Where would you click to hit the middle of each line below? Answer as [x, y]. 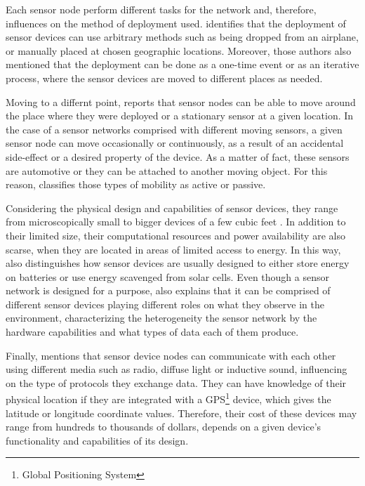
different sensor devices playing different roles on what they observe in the [165, 304]
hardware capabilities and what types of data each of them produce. [152, 332]
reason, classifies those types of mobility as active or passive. [136, 184]
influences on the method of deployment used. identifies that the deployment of [176, 23]
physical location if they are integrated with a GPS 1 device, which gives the [168, 398]
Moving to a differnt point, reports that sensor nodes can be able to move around [181, 101]
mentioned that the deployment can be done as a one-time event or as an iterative [182, 64]
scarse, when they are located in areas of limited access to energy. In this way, [173, 249]
